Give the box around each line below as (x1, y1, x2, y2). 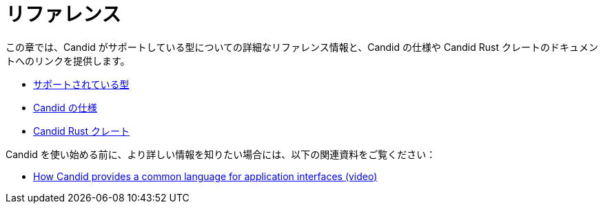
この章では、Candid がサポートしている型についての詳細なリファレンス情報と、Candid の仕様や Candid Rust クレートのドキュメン (6, 41, 598, 53)
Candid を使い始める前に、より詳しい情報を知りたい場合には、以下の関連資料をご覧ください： (6, 148, 436, 160)
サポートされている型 (33, 78, 130, 90)
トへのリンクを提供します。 (6, 54, 130, 67)
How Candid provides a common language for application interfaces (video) (33, 170, 378, 182)
